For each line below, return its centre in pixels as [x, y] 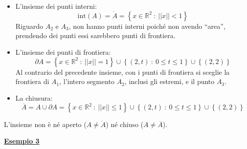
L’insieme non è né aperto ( [45, 124]
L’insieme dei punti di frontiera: [63, 52]
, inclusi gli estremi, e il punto [169, 81]
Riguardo [29, 26]
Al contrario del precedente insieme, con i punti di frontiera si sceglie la [123, 72]
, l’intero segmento [87, 81]
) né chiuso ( [125, 124]
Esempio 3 [22, 140]
